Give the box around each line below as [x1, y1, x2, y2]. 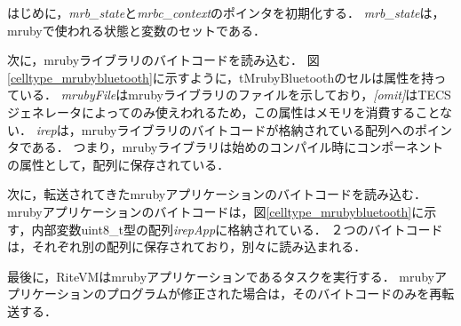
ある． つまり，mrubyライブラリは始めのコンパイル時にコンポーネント [31, 138, 444, 156]
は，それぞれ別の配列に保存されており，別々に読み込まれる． [7, 237, 367, 256]
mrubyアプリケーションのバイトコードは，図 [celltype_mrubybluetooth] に [7, 202, 425, 220]
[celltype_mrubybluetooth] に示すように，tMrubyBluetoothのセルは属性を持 [7, 68, 434, 86]
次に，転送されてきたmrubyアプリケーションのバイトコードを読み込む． [7, 185, 426, 203]
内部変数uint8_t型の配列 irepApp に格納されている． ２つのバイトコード [31, 219, 443, 238]
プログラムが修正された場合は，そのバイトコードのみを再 [106, 284, 442, 303]
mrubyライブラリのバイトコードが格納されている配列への [81, 120, 416, 139]
